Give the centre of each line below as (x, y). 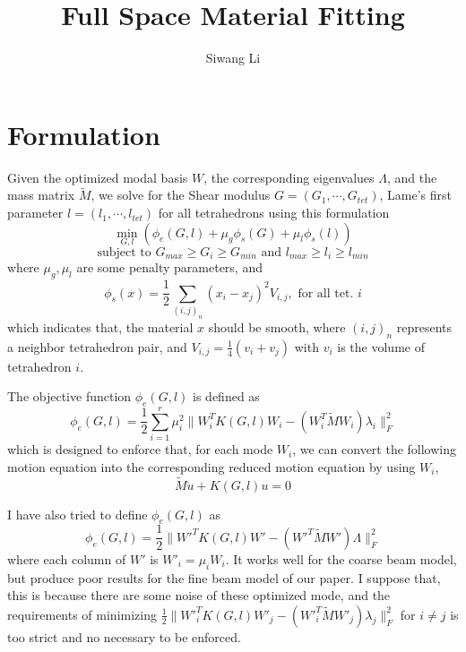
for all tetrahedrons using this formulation (274, 213)
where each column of (67, 558)
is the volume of (381, 346)
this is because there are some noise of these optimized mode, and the (199, 595)
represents (424, 326)
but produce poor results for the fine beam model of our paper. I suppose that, (224, 577)
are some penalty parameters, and (169, 267)
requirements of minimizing (82, 614)
